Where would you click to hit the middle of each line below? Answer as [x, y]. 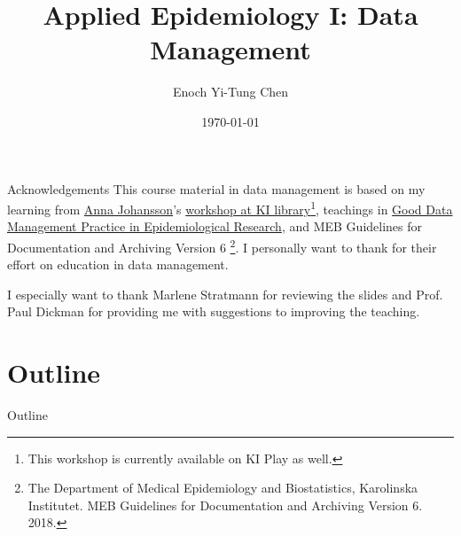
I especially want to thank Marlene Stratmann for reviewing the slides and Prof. [225, 294]
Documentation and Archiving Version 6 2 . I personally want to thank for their [222, 245]
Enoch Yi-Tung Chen [230, 92]
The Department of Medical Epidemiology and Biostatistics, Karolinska [223, 488]
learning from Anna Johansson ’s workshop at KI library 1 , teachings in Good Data [230, 208]
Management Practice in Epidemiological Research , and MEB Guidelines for [215, 226]
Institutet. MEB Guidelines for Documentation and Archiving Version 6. [225, 505]
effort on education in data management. [118, 264]
